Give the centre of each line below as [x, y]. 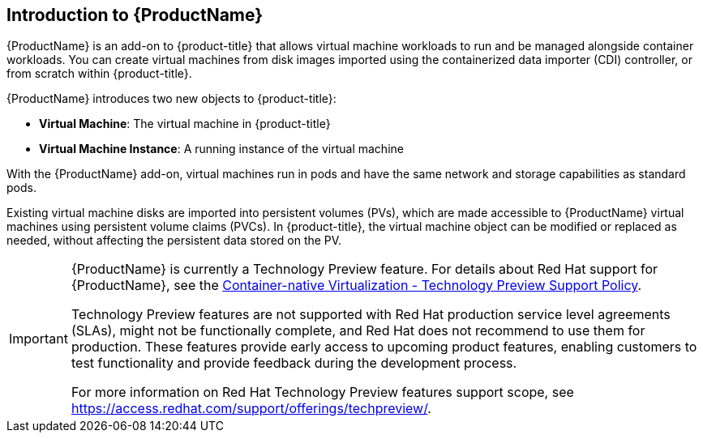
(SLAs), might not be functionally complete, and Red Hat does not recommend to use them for [358, 331]
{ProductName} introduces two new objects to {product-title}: [171, 99]
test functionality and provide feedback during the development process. [294, 363]
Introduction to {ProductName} [135, 15]
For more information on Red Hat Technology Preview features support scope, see [322, 392]
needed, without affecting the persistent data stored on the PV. [174, 241]
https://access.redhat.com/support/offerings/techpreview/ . [251, 409]
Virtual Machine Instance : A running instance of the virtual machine [221, 149]
